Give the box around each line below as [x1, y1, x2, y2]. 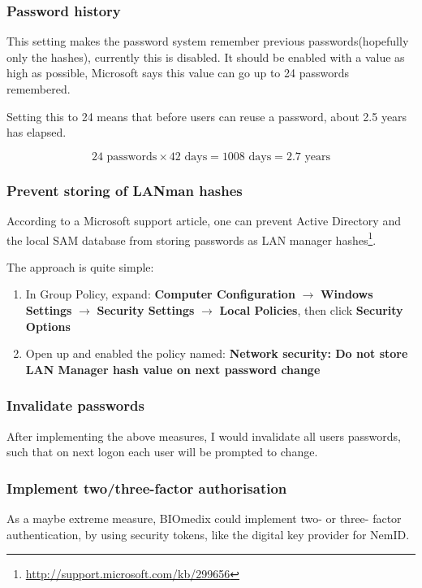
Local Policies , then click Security [219, 302, 403, 319]
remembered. [6, 81, 71, 97]
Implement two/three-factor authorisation [6, 477, 287, 498]
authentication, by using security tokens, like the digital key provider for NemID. [6, 525, 410, 542]
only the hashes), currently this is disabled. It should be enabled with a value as [6, 48, 405, 65]
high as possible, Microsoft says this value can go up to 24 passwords [6, 64, 349, 81]
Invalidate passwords [6, 395, 144, 416]
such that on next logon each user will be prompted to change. [6, 443, 318, 460]
